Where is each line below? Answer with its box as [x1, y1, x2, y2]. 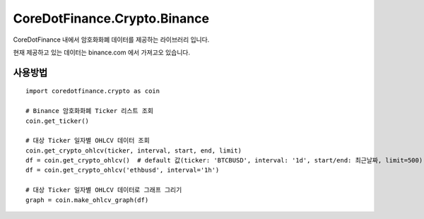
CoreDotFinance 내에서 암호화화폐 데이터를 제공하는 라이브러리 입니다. [13, 35, 210, 44]
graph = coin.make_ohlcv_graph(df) [25, 196, 149, 204]
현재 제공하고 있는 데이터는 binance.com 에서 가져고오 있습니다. [13, 48, 191, 57]
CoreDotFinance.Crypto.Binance [13, 11, 210, 26]
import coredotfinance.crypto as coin [25, 87, 160, 95]
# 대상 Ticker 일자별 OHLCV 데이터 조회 [25, 136, 150, 145]
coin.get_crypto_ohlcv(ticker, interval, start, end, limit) [25, 146, 242, 155]
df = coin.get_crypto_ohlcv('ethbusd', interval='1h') [25, 166, 220, 174]
